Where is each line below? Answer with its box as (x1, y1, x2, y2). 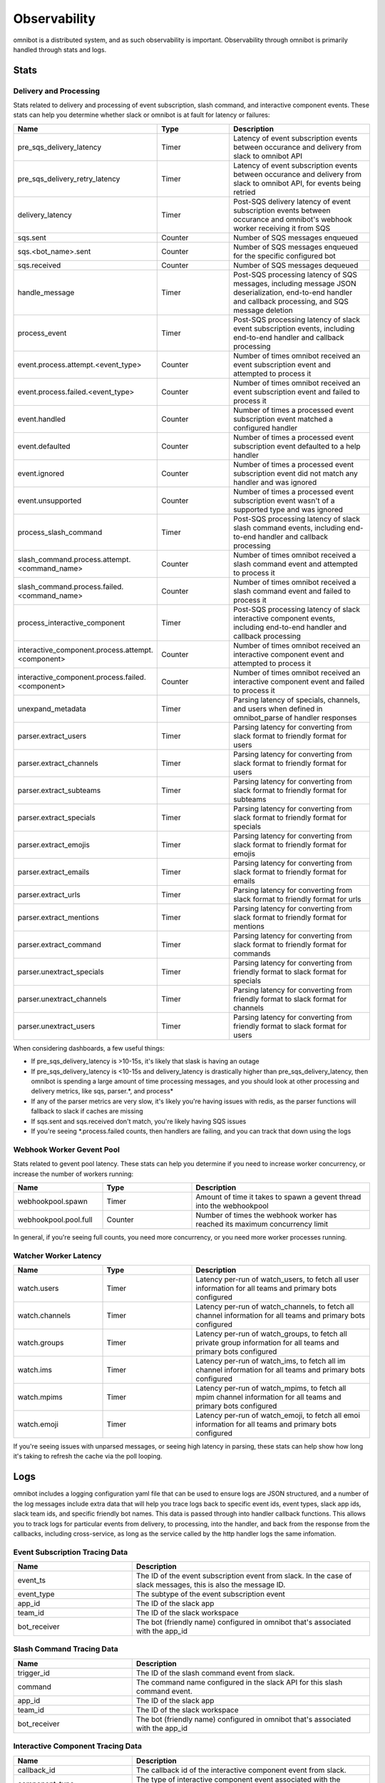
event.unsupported (17, 496, 82, 506)
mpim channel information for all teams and (195, 1392, 342, 1402)
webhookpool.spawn (17, 1196, 88, 1206)
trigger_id (17, 1667, 50, 1677)
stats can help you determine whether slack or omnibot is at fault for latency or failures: (13, 111, 270, 119)
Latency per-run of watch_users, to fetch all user (195, 1274, 359, 1284)
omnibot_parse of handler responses (232, 712, 357, 722)
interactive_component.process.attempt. (17, 645, 153, 655)
